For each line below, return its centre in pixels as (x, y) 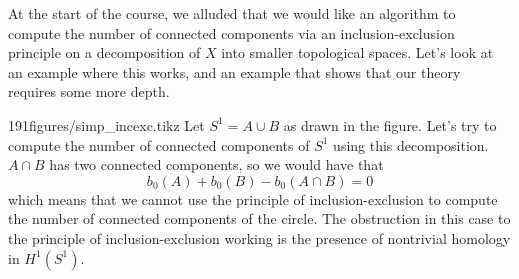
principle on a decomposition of (104, 52)
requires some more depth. (89, 91)
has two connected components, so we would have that (216, 164)
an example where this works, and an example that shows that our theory (234, 71)
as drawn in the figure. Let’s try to (390, 124)
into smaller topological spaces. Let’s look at (357, 52)
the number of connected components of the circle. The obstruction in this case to (259, 218)
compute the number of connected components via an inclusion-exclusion (231, 32)
